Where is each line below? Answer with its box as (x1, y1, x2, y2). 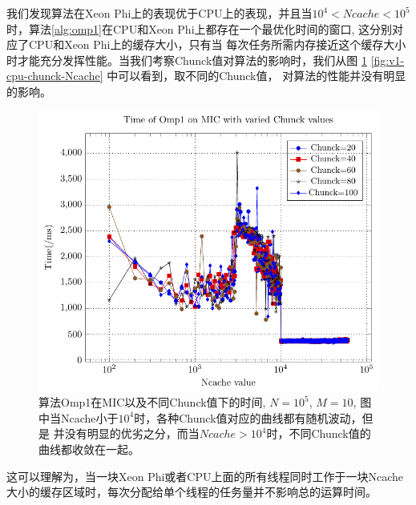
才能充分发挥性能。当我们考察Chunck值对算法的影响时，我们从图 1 (17, 51, 367, 68)
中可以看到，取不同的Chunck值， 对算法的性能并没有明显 (107, 67, 406, 84)
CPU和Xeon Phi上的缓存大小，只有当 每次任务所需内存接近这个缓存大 (28, 36, 395, 53)
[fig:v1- (370, 51, 405, 68)
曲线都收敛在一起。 (38, 441, 139, 458)
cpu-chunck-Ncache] (6, 67, 103, 84)
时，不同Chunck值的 (266, 425, 371, 442)
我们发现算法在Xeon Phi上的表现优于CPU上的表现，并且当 (6, 5, 313, 21)
